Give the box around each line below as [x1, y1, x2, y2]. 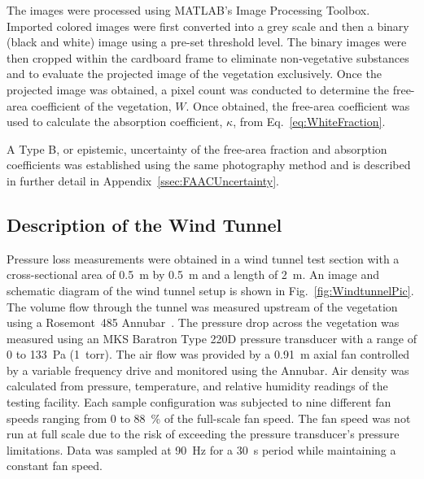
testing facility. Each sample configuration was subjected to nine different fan [7, 394, 391, 411]
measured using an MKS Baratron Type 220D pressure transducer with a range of [7, 329, 417, 346]
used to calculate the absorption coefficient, [7, 113, 223, 130]
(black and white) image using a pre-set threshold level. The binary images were [7, 33, 407, 50]
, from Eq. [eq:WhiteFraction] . [233, 113, 386, 130]
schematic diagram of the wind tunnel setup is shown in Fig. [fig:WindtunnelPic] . [7, 281, 414, 298]
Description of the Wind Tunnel [7, 211, 282, 237]
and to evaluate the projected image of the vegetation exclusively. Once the [7, 65, 382, 82]
